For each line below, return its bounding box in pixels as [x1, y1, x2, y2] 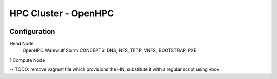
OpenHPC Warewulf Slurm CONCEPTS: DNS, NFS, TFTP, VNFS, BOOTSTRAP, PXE [22, 47, 197, 54]
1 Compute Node [9, 57, 45, 63]
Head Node [9, 41, 34, 47]
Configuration [9, 27, 55, 36]
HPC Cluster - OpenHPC [9, 8, 114, 19]
